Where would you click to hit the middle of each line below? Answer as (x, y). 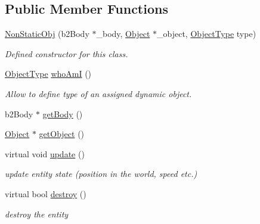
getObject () (62, 134)
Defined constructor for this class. (66, 53)
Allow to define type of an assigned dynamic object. (98, 93)
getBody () (63, 113)
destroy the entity (37, 214)
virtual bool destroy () (46, 193)
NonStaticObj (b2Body (47, 34)
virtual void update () (45, 153)
